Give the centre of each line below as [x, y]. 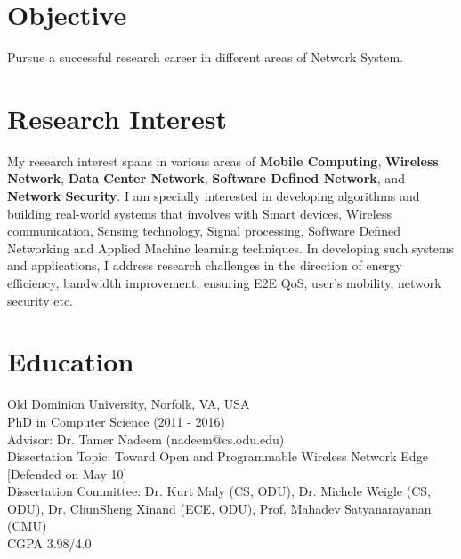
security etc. [40, 300]
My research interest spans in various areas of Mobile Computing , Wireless [223, 160]
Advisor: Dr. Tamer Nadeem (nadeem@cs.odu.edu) [146, 439]
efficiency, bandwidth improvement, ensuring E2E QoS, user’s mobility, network [224, 283]
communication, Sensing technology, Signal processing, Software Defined [204, 231]
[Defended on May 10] [67, 473]
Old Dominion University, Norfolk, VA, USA [129, 404]
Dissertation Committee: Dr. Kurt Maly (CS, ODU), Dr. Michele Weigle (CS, [219, 491]
